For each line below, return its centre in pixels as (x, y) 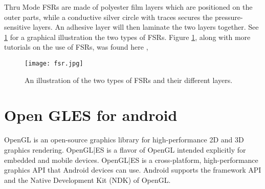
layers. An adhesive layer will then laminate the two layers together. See (146, 27)
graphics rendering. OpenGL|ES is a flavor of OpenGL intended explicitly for (125, 149)
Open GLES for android (91, 115)
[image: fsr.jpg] (54, 63)
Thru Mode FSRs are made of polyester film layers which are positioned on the (128, 7)
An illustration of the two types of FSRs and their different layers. (129, 80)
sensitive (17, 27)
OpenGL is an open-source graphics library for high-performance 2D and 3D (124, 140)
